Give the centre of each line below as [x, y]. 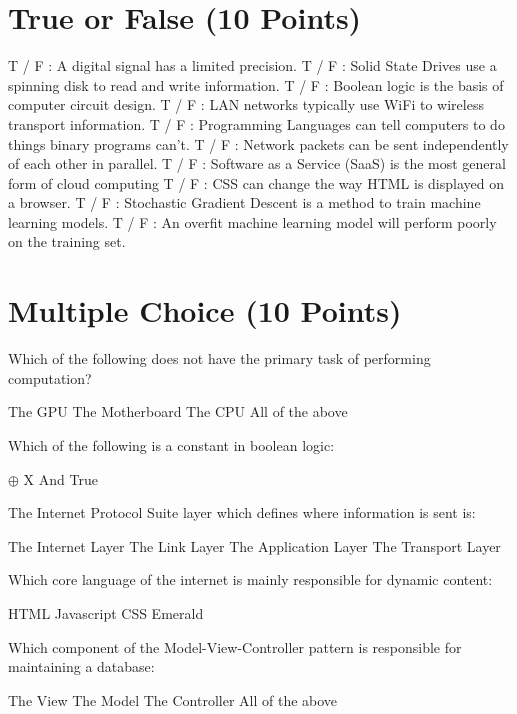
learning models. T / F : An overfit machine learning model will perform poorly [252, 221]
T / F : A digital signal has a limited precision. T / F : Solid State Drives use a [252, 65]
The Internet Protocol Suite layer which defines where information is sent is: [242, 512]
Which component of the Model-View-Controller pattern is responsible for [235, 646]
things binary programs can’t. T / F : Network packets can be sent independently [258, 143]
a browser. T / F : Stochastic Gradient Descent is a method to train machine [244, 202]
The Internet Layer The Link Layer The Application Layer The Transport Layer [254, 545]
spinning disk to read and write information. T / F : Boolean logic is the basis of [256, 84]
